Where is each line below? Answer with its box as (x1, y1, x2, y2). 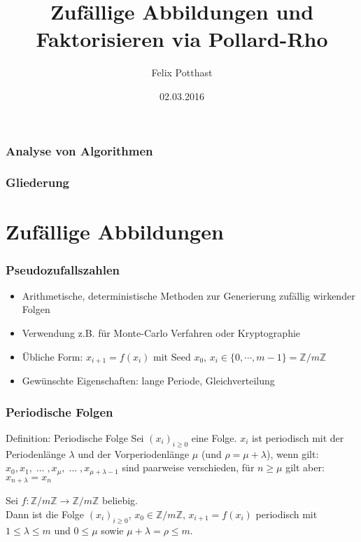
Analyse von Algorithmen (6, 141, 153, 159)
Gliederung (6, 174, 69, 191)
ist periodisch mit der (251, 430, 344, 445)
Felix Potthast (151, 65, 213, 80)
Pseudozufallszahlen (6, 260, 120, 278)
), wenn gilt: (267, 446, 319, 461)
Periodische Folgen (6, 403, 113, 420)
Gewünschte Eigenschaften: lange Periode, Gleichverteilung (22, 373, 275, 388)
